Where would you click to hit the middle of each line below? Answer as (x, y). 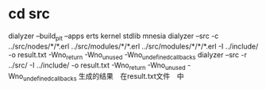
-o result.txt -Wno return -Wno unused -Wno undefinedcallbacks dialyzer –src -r (128, 55)
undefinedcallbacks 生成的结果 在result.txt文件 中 (103, 77)
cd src (29, 14)
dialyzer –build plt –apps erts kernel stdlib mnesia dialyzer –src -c (114, 37)
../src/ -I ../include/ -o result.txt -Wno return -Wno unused (97, 66)
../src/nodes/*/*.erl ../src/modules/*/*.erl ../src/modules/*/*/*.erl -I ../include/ (133, 46)
